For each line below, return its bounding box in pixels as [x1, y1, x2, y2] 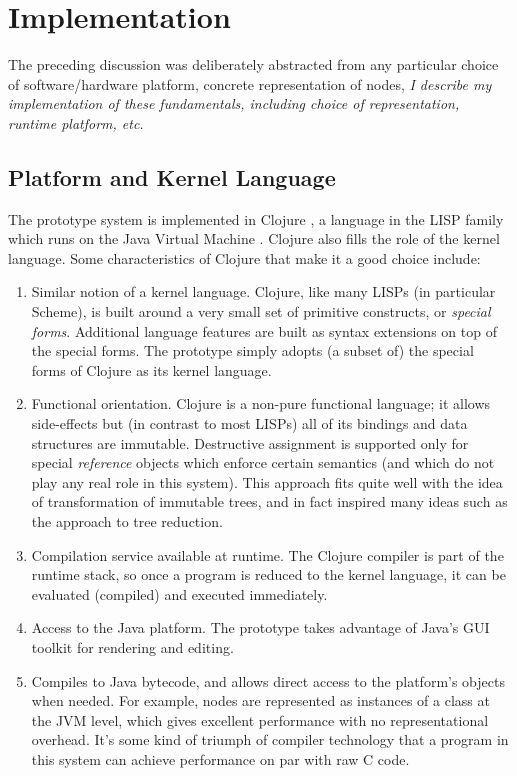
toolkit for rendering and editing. [31, 636, 234, 657]
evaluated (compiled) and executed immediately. [31, 583, 328, 604]
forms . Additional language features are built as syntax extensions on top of [31, 320, 497, 341]
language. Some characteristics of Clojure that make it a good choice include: [8, 247, 481, 268]
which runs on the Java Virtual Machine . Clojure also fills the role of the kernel [8, 228, 500, 249]
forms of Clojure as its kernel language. [31, 359, 272, 380]
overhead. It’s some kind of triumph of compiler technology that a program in [31, 729, 509, 750]
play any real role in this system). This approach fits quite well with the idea [31, 471, 503, 492]
